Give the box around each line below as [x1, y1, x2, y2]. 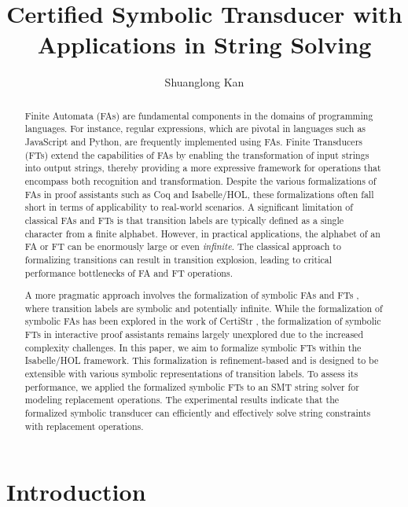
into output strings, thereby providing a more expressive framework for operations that [24, 161, 381, 175]
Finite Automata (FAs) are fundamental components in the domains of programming [24, 108, 373, 122]
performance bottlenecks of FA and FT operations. [24, 266, 233, 279]
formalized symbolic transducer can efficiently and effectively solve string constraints [24, 406, 371, 420]
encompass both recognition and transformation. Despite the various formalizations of [24, 174, 377, 187]
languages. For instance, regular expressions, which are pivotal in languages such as [24, 122, 366, 135]
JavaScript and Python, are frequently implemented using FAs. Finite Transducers [24, 135, 362, 149]
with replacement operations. [24, 419, 144, 432]
